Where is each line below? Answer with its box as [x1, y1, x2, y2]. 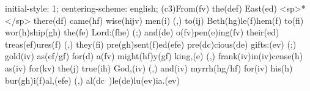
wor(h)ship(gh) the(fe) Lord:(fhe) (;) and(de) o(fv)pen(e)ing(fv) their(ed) [5, 26, 279, 38]
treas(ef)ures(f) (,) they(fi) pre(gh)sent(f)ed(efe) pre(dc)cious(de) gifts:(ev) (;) [5, 37, 297, 50]
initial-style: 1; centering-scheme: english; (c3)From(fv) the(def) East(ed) [5, 2, 277, 14]
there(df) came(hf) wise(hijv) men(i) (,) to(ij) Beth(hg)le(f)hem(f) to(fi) [33, 13, 304, 26]
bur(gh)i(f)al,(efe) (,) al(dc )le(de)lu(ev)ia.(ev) [5, 73, 180, 86]
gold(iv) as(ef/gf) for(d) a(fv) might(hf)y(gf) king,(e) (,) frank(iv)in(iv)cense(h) [5, 49, 303, 62]
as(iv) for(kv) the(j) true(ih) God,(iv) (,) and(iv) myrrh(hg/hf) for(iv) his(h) [5, 61, 293, 74]
